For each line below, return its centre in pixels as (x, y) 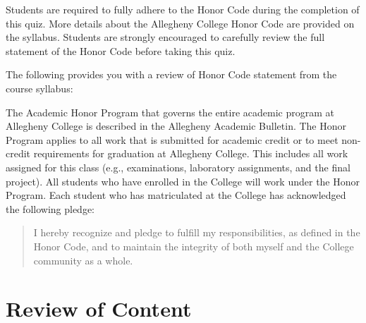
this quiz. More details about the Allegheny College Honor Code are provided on (180, 23)
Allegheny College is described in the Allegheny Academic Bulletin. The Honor (176, 126)
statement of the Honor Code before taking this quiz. (121, 50)
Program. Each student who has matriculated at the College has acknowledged (176, 195)
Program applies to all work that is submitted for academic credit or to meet (172, 139)
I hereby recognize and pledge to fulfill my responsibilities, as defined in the (197, 232)
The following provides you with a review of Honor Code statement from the (171, 74)
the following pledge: (50, 208)
